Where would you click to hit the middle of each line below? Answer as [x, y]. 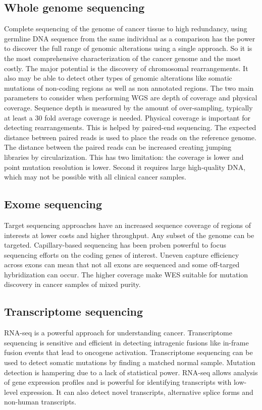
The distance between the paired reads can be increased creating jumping [118, 147]
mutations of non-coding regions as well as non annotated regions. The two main [129, 87]
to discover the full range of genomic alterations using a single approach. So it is [128, 48]
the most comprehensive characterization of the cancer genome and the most [123, 58]
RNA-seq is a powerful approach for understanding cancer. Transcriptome [118, 333]
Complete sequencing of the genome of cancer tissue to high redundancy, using [126, 28]
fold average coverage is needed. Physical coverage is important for [147, 117]
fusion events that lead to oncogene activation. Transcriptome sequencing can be [128, 352]
